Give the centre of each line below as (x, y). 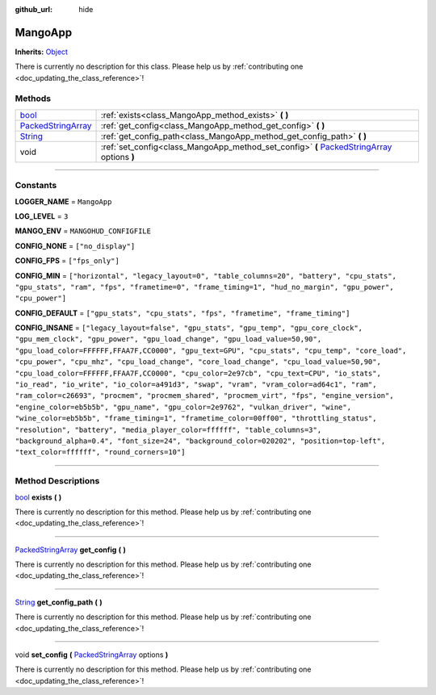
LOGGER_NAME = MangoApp (63, 201)
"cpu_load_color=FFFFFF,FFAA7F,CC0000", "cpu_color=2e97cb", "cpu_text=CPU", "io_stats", (198, 373)
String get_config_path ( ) (59, 602)
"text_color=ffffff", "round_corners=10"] (100, 452)
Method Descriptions (57, 481)
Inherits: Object (42, 52)
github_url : (34, 9)
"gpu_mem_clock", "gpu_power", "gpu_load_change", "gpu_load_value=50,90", (168, 339)
